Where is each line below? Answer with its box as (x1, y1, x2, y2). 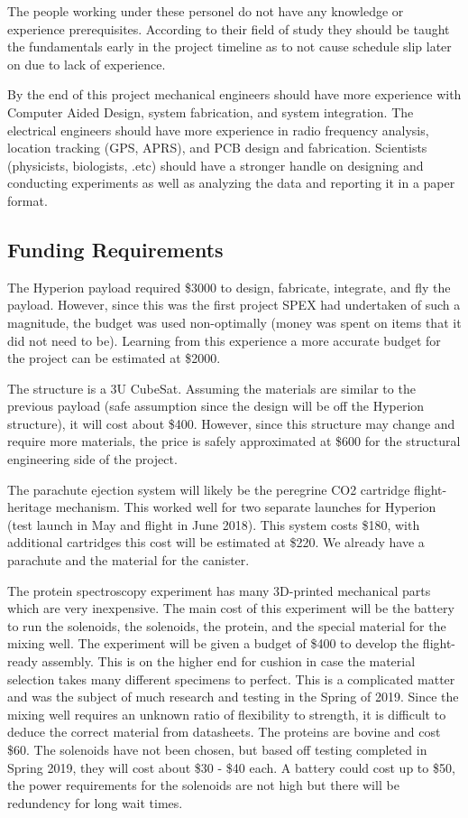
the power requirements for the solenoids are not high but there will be (7, 776, 399, 795)
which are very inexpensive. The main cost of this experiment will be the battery (7, 599, 454, 618)
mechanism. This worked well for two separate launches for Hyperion (55, 497, 436, 516)
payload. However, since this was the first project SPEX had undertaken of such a (7, 295, 461, 314)
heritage (7, 497, 52, 516)
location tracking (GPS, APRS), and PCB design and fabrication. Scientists (7, 138, 427, 157)
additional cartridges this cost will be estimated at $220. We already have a (7, 533, 425, 552)
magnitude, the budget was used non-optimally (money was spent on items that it (7, 312, 462, 331)
